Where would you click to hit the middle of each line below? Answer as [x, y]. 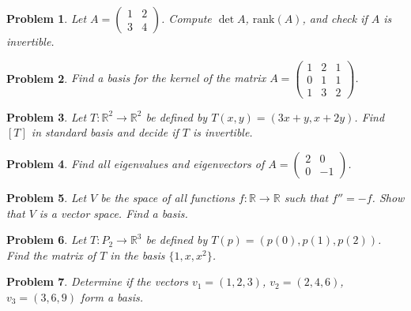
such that [306, 197]
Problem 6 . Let [47, 240]
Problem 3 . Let [47, 116]
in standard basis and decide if [105, 132]
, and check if [335, 18]
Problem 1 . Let [47, 18]
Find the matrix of [51, 255]
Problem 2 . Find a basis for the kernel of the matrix [136, 78]
